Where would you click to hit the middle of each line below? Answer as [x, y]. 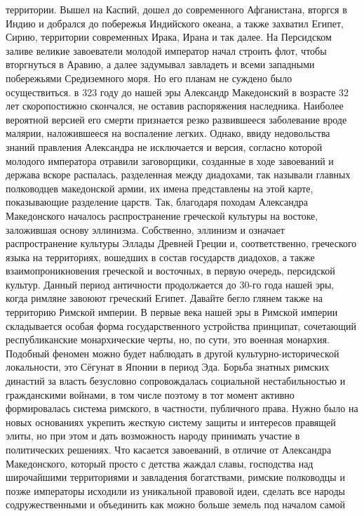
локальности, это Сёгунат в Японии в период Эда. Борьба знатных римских [168, 367]
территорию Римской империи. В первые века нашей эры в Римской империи [172, 312]
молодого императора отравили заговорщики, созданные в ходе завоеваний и [170, 160]
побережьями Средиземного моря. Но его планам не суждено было [149, 78]
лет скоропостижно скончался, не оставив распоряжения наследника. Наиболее [175, 106]
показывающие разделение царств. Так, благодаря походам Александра [157, 202]
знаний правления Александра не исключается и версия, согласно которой [164, 146]
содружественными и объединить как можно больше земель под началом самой [176, 504]
